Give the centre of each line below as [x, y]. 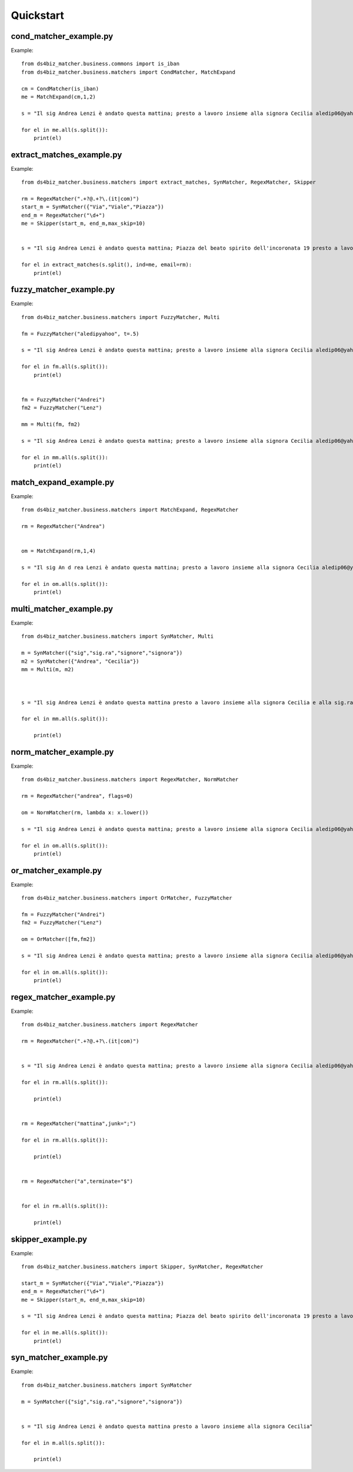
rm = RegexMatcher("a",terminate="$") [77, 1181]
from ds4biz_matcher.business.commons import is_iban [100, 64]
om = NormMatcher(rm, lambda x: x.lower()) [85, 812]
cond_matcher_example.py [62, 36]
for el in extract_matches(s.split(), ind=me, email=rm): [107, 265]
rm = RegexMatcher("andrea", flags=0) [77, 796]
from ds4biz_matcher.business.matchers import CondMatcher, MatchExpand [128, 72]
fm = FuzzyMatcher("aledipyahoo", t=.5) [80, 334]
